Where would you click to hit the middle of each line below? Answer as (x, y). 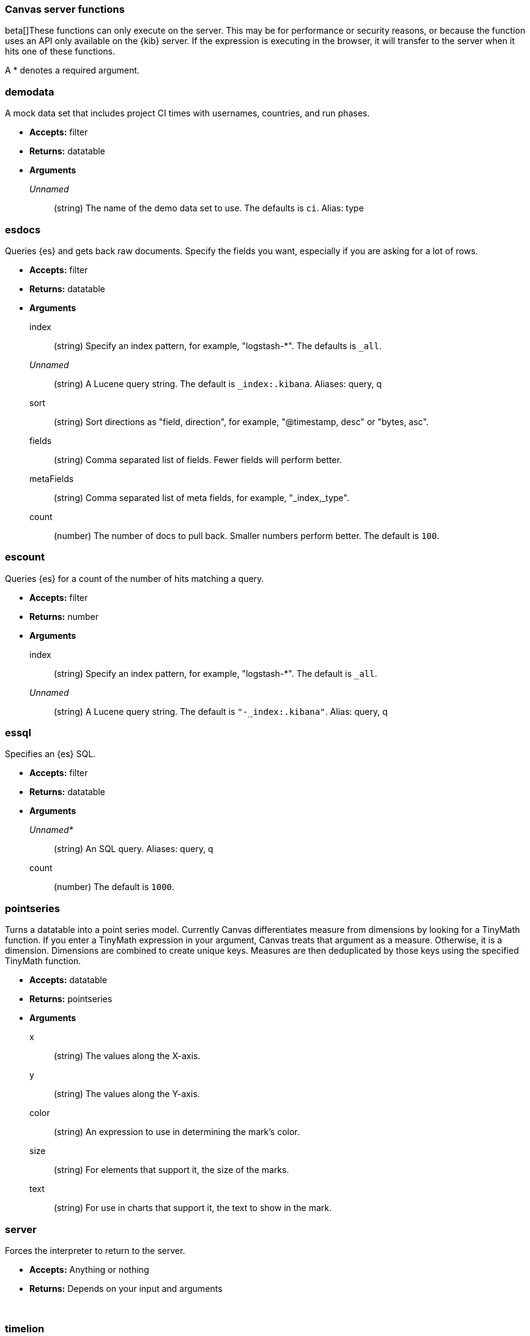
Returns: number (64, 616)
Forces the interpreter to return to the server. (95, 1250)
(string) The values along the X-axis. (127, 1056)
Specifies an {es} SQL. (50, 754)
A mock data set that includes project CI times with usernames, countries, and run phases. (187, 113)
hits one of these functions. (60, 51)
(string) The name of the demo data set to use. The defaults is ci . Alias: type (209, 208)
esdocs (23, 229)
